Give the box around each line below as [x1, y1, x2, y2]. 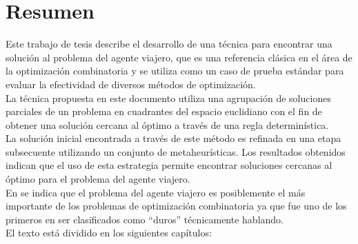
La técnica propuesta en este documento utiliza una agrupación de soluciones [6, 90, 331, 105]
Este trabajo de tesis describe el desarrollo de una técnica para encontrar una [6, 37, 332, 51]
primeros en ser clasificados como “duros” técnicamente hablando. [6, 212, 284, 226]
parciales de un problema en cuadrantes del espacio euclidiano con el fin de [6, 104, 322, 119]
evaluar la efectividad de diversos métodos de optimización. [6, 77, 256, 91]
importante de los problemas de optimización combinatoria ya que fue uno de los [6, 199, 347, 213]
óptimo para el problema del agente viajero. [6, 172, 190, 186]
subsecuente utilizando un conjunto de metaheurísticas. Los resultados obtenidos [6, 144, 346, 159]
